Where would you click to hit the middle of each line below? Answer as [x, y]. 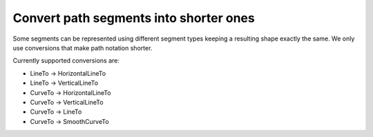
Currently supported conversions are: [66, 61]
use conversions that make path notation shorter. [83, 48]
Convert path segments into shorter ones [134, 18]
